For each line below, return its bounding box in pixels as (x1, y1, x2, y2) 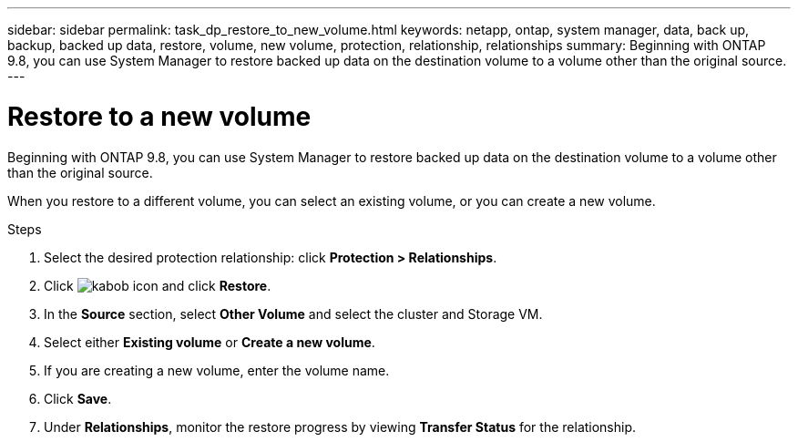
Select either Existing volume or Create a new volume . (44, 334, 375, 350)
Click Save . (44, 390, 112, 406)
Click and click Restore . (44, 277, 271, 293)
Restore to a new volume (7, 100, 312, 132)
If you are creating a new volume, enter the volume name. (44, 362, 390, 378)
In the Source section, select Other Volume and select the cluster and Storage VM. (44, 305, 543, 322)
